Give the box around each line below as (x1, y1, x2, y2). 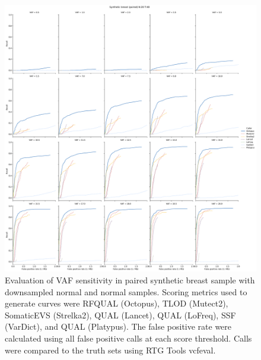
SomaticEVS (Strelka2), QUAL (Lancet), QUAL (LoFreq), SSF (5, 308, 236, 321)
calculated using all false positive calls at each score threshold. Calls (5, 332, 252, 345)
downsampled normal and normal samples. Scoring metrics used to (5, 285, 247, 298)
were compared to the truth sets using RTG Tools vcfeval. (5, 343, 216, 356)
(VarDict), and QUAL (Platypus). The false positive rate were (5, 320, 232, 333)
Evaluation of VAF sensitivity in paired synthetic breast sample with (5, 274, 255, 286)
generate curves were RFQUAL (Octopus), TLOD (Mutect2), (5, 297, 228, 310)
